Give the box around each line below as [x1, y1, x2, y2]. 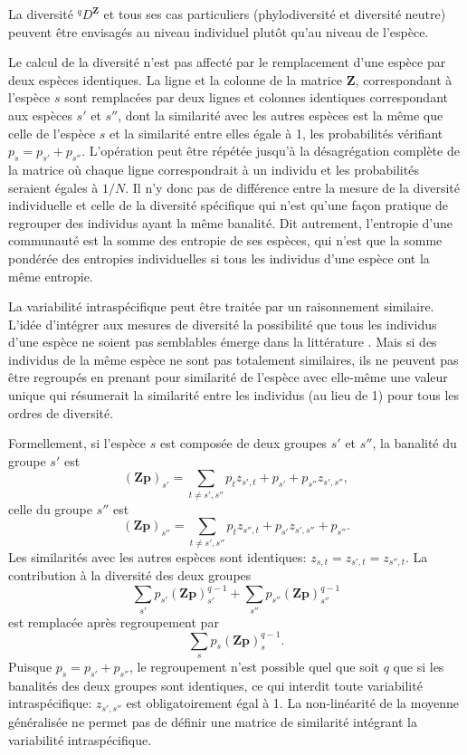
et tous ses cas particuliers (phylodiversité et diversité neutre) [103, 5, 446, 23]
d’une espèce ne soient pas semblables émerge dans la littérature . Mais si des [8, 332, 437, 351]
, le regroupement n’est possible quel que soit [129, 657, 380, 676]
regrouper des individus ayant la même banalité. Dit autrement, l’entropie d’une [8, 213, 453, 232]
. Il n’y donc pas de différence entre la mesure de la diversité [125, 177, 461, 196]
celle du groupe [8, 499, 92, 518]
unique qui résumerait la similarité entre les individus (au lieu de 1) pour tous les [8, 386, 460, 405]
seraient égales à [8, 177, 99, 196]
